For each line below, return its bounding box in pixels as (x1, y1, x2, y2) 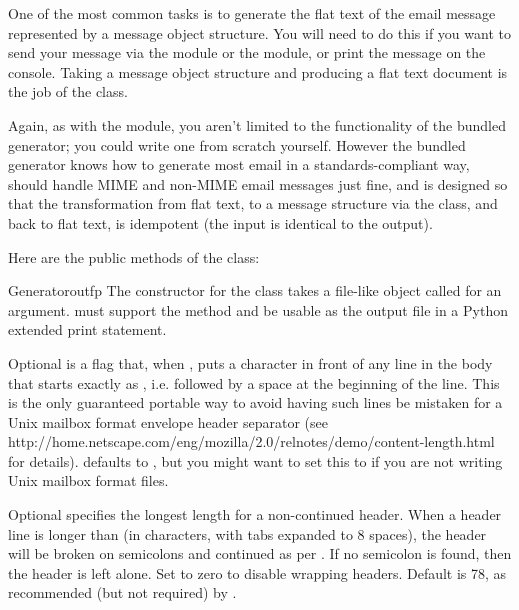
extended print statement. (8, 319, 167, 340)
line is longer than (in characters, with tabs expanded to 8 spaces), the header (8, 523, 487, 544)
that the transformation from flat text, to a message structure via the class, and (8, 193, 498, 214)
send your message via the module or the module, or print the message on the (8, 42, 486, 63)
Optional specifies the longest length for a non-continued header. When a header (8, 504, 502, 525)
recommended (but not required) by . (8, 582, 237, 603)
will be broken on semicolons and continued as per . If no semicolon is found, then (8, 543, 512, 564)
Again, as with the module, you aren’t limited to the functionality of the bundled (8, 114, 506, 135)
